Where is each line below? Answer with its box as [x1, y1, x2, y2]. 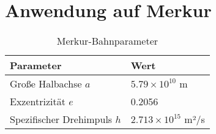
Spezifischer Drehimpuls [10, 112, 113, 127]
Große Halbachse [10, 76, 82, 91]
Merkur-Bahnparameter [56, 34, 158, 48]
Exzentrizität [10, 94, 65, 109]
